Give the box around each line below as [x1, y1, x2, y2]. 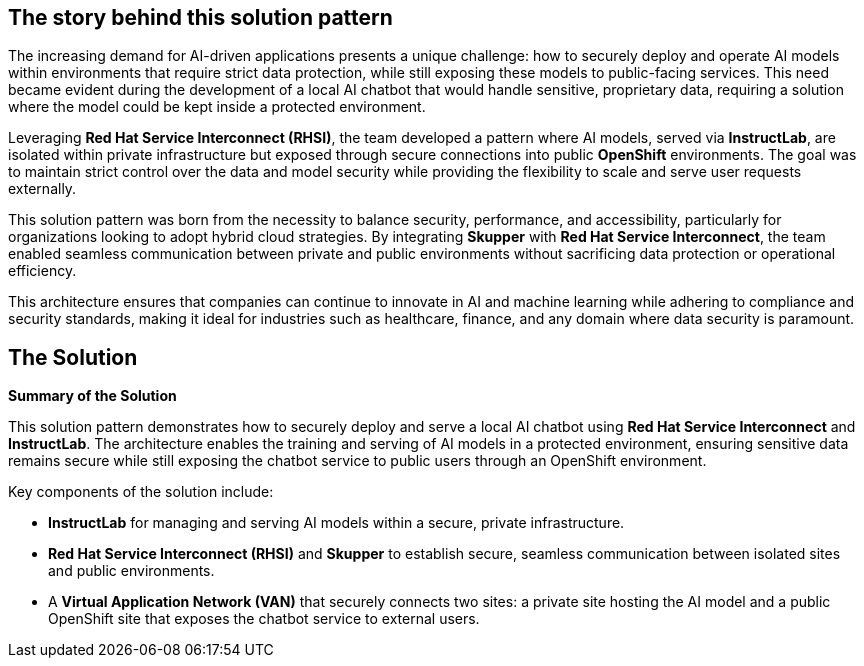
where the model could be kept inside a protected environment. [8, 98, 426, 116]
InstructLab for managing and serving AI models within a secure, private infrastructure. [48, 514, 625, 532]
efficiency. [8, 262, 77, 280]
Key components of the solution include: [8, 483, 274, 501]
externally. [8, 180, 77, 198]
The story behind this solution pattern [8, 5, 393, 30]
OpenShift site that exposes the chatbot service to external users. [48, 610, 480, 628]
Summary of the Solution [8, 387, 177, 405]
